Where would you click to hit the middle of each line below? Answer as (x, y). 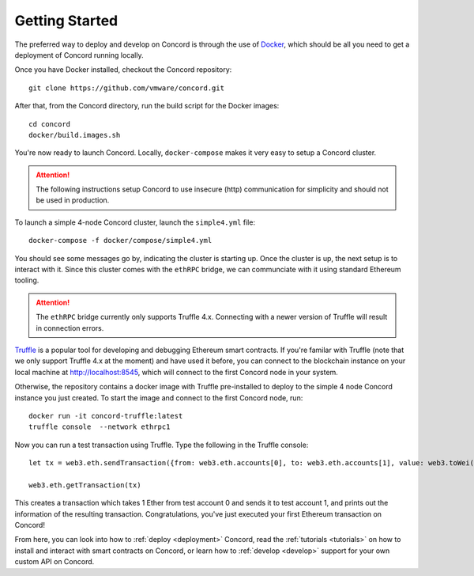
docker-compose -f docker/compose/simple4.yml (120, 241)
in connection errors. (70, 328)
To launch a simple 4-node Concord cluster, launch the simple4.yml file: (135, 222)
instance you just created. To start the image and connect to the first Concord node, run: (159, 398)
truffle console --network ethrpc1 (100, 427)
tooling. (27, 280)
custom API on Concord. (55, 562)
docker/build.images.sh (75, 135)
